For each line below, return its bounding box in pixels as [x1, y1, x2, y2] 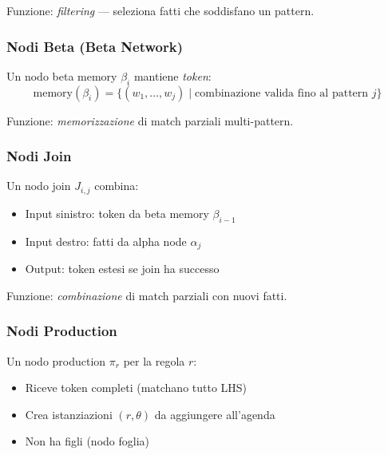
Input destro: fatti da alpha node [25, 232, 187, 249]
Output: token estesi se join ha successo [25, 260, 220, 277]
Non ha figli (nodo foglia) [25, 433, 150, 449]
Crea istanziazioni [25, 406, 113, 422]
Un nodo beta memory [6, 67, 117, 84]
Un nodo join [6, 177, 71, 194]
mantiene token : [133, 67, 212, 84]
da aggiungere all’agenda [154, 406, 275, 422]
